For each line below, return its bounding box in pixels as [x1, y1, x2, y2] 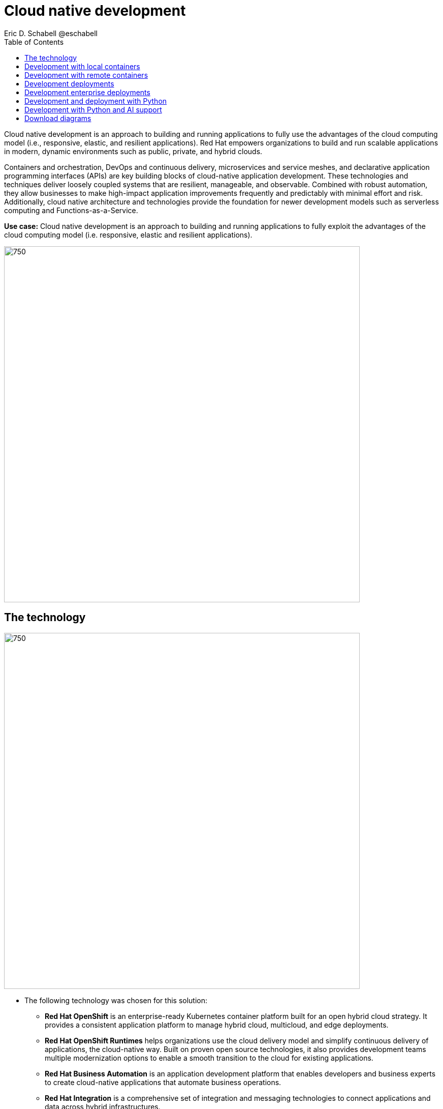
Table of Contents [4, 37, 64, 46]
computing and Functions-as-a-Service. [4, 206, 138, 215]
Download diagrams [24, 113, 91, 123]
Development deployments [24, 79, 114, 88]
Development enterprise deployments [24, 87, 150, 97]
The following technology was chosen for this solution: [24, 996, 208, 1005]
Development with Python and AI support [24, 105, 162, 114]
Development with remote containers [24, 70, 148, 79]
